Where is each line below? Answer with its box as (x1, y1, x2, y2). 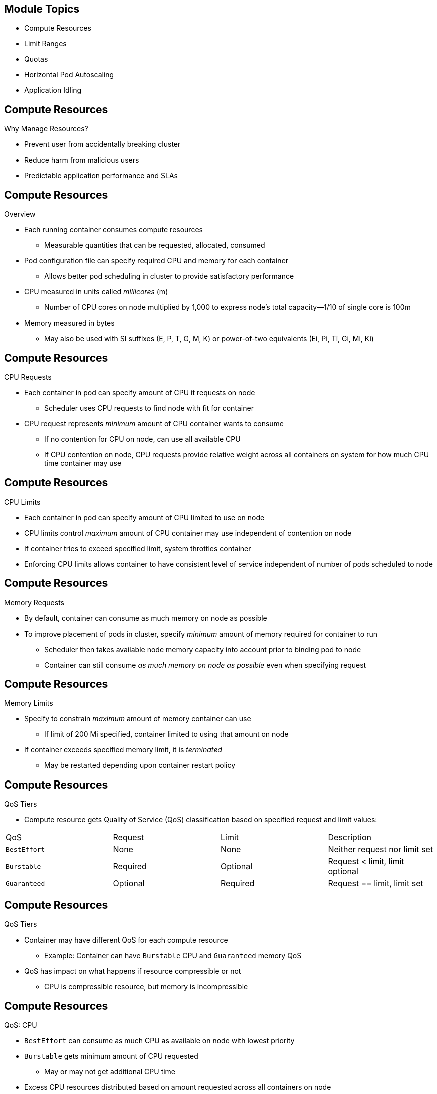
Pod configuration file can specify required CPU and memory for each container (24, 256, 289, 265)
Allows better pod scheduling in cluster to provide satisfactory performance (44, 272, 294, 281)
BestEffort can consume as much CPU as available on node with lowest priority (24, 1036, 295, 1045)
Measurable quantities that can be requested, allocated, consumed (44, 241, 265, 250)
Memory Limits (4, 699, 53, 708)
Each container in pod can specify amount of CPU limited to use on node (24, 513, 265, 522)
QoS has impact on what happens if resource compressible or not (24, 967, 241, 976)
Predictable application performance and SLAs (24, 171, 178, 180)
